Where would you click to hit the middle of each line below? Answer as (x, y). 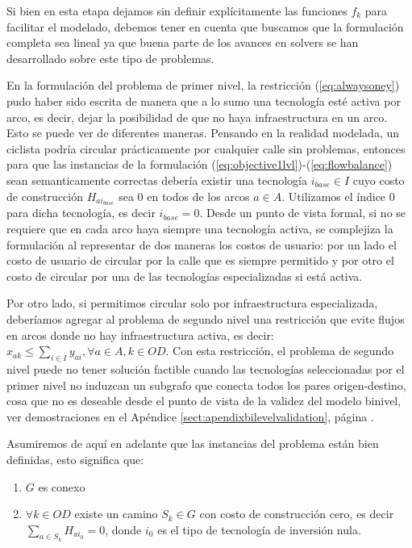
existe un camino (116, 514)
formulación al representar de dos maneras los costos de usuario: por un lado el (202, 244)
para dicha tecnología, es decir (81, 213)
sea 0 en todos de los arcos (184, 196)
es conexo (62, 486)
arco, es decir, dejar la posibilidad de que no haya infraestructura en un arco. (197, 117)
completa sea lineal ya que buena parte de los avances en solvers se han (183, 42)
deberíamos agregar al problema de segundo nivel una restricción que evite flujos (206, 318)
